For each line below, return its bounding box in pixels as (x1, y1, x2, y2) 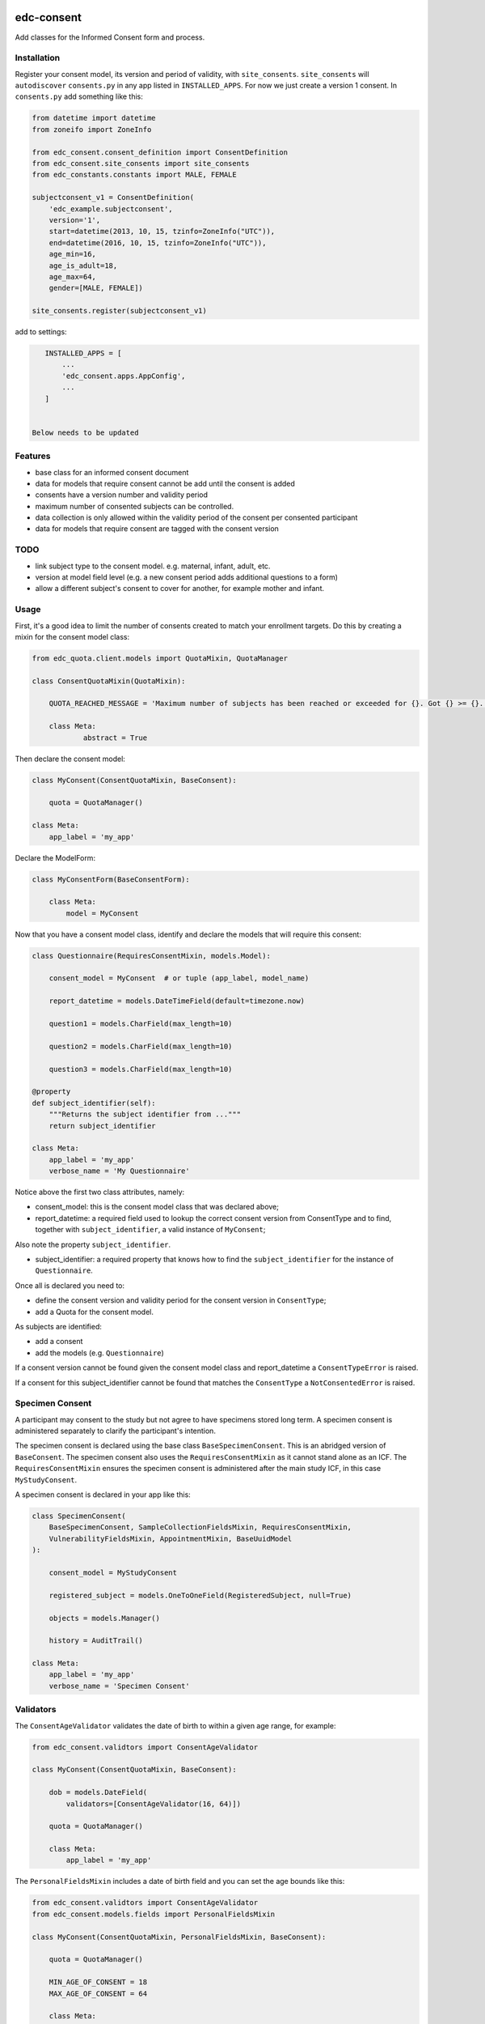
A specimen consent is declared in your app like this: (15, 1490, 192, 1499)
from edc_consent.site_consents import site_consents (32, 159, 250, 168)
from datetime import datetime (32, 113, 157, 123)
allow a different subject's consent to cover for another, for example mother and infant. (35, 584, 325, 593)
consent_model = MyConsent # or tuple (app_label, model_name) (48, 974, 310, 983)
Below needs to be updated (32, 427, 139, 437)
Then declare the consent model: (15, 754, 125, 763)
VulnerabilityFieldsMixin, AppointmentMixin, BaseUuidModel (48, 1534, 293, 1543)
